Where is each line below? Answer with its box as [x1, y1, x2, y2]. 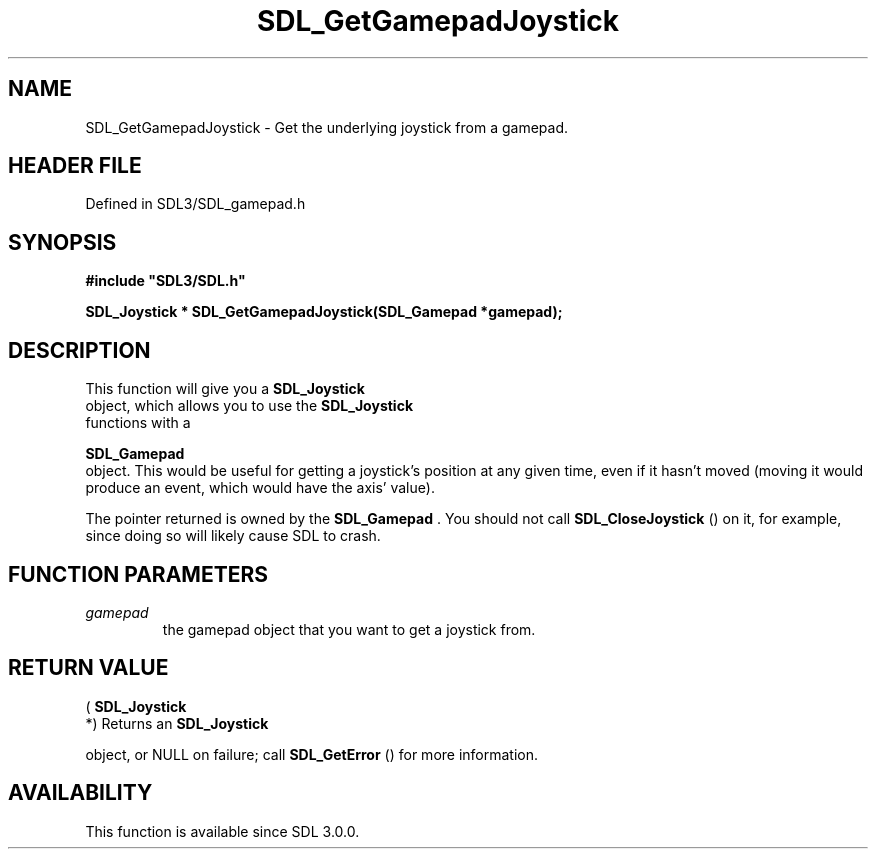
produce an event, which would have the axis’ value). [85, 479, 435, 497]
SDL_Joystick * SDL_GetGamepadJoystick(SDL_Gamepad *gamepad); [85, 303, 563, 321]
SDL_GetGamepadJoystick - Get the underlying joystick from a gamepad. [85, 118, 569, 136]
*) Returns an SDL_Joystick [85, 714, 269, 732]
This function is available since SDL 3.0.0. [85, 822, 360, 840]
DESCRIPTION [8, 337, 151, 363]
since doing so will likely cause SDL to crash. [85, 527, 381, 545]
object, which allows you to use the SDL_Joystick [85, 397, 414, 415]
